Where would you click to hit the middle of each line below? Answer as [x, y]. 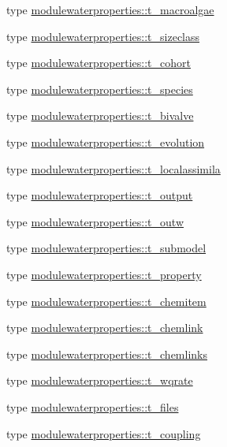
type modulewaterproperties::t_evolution [106, 142]
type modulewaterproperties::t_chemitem [106, 301]
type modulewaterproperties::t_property [104, 274]
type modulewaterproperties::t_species [100, 89]
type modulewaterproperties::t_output [100, 195]
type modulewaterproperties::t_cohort [99, 63]
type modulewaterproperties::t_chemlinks [107, 354]
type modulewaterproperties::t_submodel [106, 248]
